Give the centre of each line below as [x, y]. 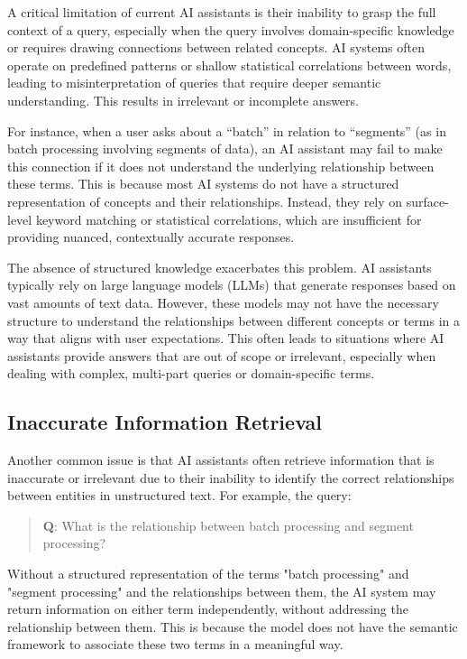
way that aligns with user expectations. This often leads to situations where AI [226, 338]
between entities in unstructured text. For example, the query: [179, 495]
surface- [427, 201]
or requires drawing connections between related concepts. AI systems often [216, 47]
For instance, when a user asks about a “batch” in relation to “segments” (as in [227, 130]
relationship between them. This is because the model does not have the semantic [233, 626]
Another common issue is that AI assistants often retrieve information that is [221, 460]
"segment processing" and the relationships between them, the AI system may [222, 591]
